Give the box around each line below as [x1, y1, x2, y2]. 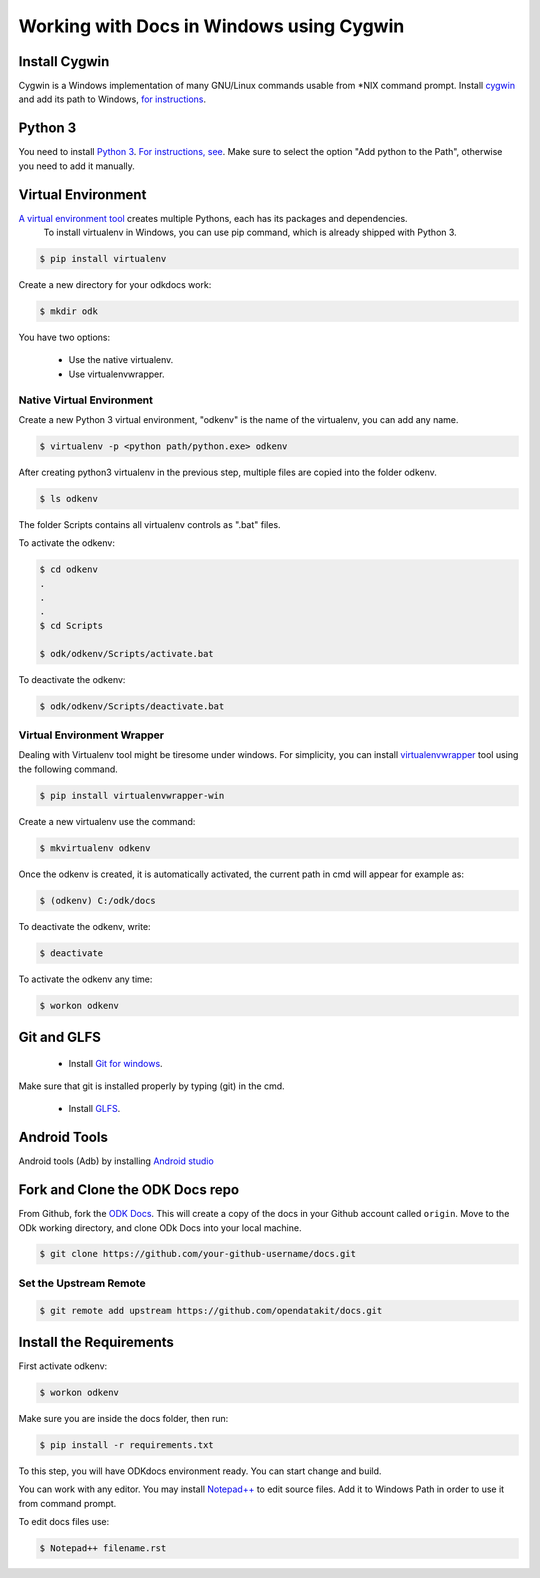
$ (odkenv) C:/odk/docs [39, 895, 157, 906]
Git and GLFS [18, 1028, 102, 1045]
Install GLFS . [68, 1103, 121, 1115]
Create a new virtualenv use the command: [18, 815, 196, 827]
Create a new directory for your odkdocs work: [18, 279, 212, 291]
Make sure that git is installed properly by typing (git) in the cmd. [18, 1080, 285, 1092]
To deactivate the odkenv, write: [18, 920, 151, 932]
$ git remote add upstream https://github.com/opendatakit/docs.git [39, 1305, 383, 1316]
